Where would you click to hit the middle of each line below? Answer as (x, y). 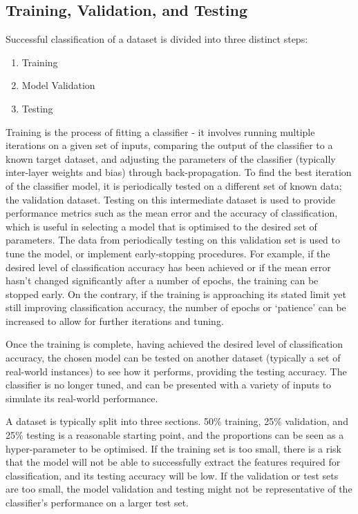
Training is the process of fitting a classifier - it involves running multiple (160, 131)
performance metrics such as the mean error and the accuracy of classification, (172, 213)
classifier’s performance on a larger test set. (97, 503)
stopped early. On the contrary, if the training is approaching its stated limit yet (176, 294)
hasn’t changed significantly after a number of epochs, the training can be (162, 280)
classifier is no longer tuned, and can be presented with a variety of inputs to (169, 385)
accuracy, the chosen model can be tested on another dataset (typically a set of (173, 358)
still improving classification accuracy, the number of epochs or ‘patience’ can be (176, 307)
